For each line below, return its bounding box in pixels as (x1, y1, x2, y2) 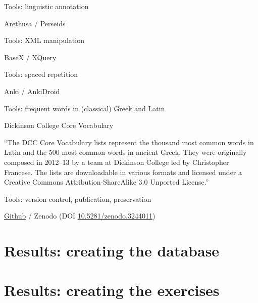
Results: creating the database (4, 240, 220, 261)
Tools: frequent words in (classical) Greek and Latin (4, 103, 165, 113)
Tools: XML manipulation (4, 35, 84, 46)
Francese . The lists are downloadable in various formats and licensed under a (4, 166, 242, 177)
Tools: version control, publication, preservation (4, 193, 151, 204)
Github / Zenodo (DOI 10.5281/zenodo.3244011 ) (4, 210, 156, 221)
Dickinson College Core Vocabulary (4, 120, 114, 131)
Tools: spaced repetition (4, 69, 78, 79)
